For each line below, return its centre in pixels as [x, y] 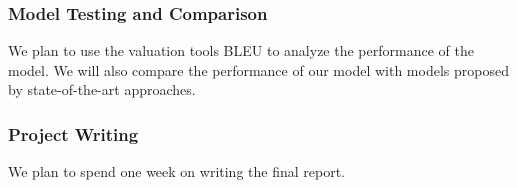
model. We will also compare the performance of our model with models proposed [258, 69]
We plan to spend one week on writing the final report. [176, 171]
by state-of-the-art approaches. [102, 89]
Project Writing [73, 133]
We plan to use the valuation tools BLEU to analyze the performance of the [241, 50]
